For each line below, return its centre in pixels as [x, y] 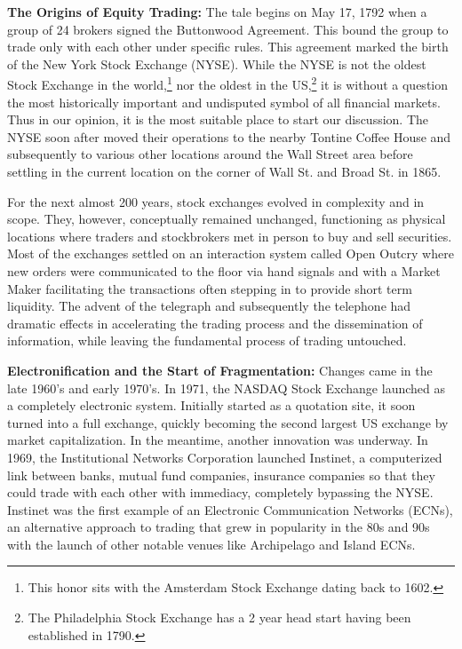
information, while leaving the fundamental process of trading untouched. [207, 340]
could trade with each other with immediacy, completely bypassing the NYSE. [220, 492]
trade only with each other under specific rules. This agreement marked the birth [228, 47]
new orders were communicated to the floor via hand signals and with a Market [224, 270]
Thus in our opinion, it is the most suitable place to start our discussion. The [218, 119]
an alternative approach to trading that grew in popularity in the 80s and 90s [219, 527]
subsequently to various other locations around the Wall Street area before [210, 154]
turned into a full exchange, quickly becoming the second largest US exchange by [228, 422]
